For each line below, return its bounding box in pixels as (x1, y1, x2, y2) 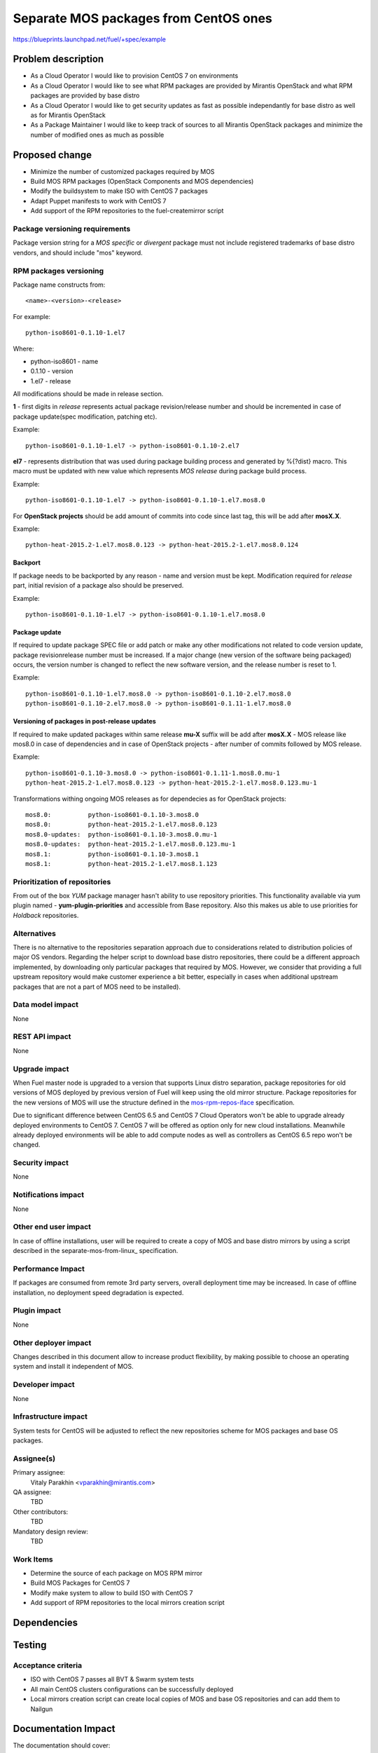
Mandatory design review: (13, 1527, 89, 1536)
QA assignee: (13, 1487, 52, 1496)
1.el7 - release (30, 377, 71, 385)
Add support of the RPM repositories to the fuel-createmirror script (30, 207, 224, 215)
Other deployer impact (13, 1338, 92, 1348)
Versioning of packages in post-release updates (13, 717, 157, 726)
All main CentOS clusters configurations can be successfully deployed (30, 1685, 234, 1693)
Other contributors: (13, 1508, 69, 1516)
